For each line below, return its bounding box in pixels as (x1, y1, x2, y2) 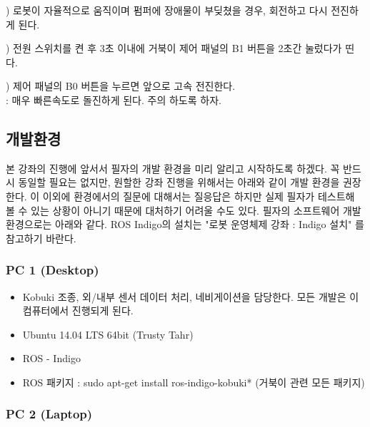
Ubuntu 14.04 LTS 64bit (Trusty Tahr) (22, 326, 194, 341)
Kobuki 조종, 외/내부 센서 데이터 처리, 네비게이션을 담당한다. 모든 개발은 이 (22, 289, 359, 304)
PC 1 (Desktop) (6, 261, 99, 279)
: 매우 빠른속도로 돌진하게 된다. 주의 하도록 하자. (6, 92, 221, 107)
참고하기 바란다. (6, 230, 76, 245)
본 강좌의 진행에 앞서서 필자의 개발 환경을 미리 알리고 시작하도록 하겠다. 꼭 (6, 160, 340, 175)
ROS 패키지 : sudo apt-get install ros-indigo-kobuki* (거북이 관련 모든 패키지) (22, 374, 365, 389)
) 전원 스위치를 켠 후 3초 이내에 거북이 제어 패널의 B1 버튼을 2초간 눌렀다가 (6, 41, 342, 56)
